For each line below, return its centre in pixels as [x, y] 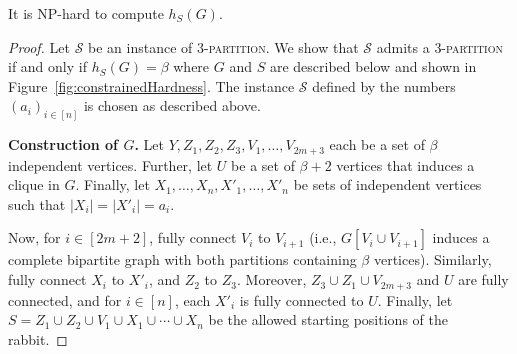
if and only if [47, 66]
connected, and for [65, 299]
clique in [34, 184]
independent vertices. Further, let [110, 164]
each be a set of [377, 144]
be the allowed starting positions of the [328, 319]
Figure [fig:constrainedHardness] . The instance [151, 85]
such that [37, 203]
